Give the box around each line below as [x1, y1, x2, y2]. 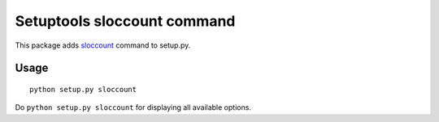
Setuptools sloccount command [15, 12, 236, 30]
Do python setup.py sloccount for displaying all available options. [15, 103, 252, 112]
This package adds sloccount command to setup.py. [15, 40, 191, 50]
